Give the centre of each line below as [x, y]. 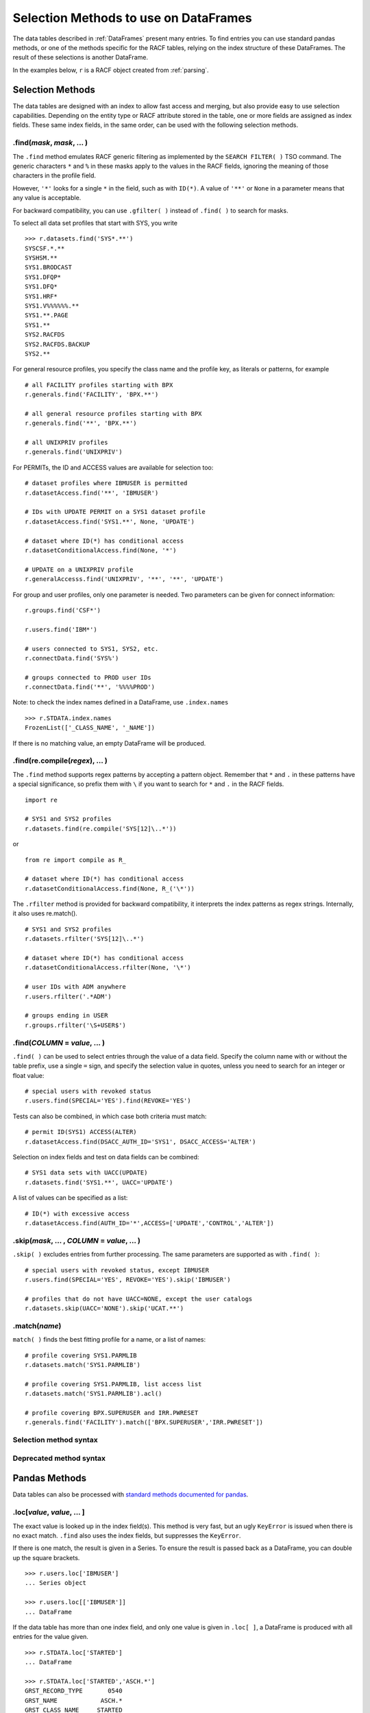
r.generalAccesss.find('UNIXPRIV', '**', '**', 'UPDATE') [124, 579]
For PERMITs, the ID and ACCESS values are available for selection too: [113, 467]
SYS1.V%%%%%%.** [52, 306]
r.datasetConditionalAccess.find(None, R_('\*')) [110, 888]
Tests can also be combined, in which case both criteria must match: [110, 1116]
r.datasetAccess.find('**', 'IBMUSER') [92, 493]
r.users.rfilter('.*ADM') [69, 996]
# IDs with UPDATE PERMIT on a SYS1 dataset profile [115, 512]
